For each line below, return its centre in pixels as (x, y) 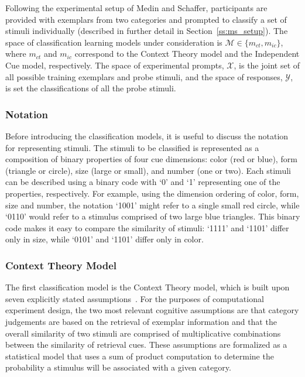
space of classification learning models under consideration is (114, 42)
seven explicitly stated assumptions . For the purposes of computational (135, 298)
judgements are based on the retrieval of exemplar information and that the (141, 321)
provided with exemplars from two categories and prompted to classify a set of (146, 19)
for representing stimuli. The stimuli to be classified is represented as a (132, 147)
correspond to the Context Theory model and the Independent (187, 54)
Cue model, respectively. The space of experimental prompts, (115, 65)
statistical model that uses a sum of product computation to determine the (140, 356)
